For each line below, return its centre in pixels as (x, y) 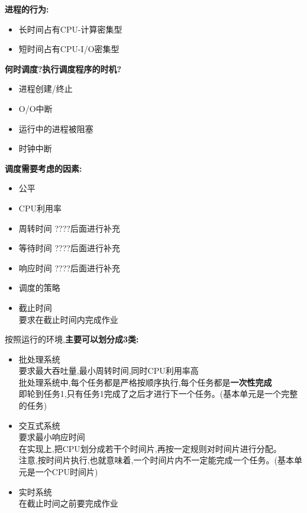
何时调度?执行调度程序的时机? (63, 68)
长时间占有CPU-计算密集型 (70, 29)
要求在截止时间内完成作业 (68, 319)
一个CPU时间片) (67, 472)
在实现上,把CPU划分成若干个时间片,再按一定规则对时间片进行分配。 (150, 448)
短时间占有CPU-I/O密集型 (69, 49)
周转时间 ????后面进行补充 (69, 228)
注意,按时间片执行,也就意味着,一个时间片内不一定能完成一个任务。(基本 (156, 460)
